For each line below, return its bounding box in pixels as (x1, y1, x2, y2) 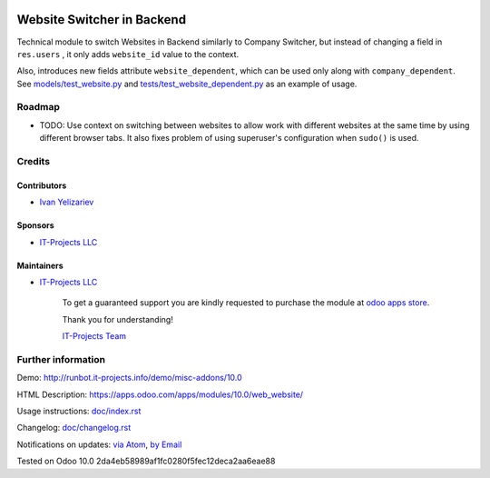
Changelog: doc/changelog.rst (16, 423, 132, 433)
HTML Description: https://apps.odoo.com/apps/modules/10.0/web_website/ (16, 389, 304, 400)
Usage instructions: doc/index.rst (16, 405, 142, 417)
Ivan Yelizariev (39, 196, 94, 208)
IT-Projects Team (62, 331, 127, 342)
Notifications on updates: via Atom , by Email (16, 439, 182, 450)
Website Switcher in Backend (16, 12, 186, 27)
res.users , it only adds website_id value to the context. (16, 48, 240, 59)
